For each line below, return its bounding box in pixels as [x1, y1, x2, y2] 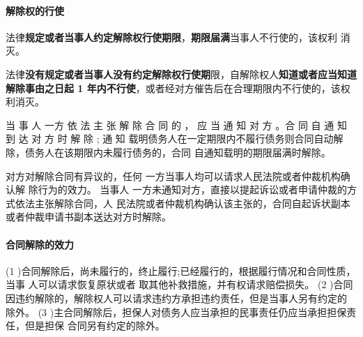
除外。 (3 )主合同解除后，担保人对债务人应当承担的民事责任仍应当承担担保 [6, 304, 347, 319]
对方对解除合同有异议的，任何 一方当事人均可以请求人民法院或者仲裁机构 [6, 168, 341, 183]
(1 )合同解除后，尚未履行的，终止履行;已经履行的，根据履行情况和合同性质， [6, 263, 356, 278]
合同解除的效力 [6, 237, 74, 251]
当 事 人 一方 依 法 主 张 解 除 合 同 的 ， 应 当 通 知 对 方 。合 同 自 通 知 [6, 117, 347, 132]
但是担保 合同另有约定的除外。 [24, 318, 165, 333]
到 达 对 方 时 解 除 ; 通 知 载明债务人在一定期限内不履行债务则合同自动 [6, 131, 334, 146]
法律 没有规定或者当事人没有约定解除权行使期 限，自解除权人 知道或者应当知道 [6, 66, 357, 81]
